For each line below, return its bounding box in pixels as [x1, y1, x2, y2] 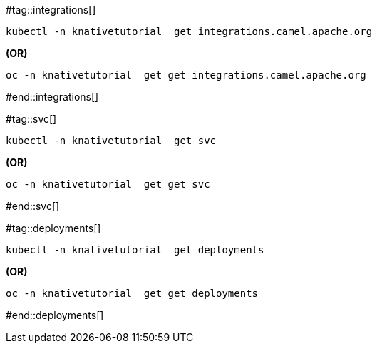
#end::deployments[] [6, 309, 104, 321]
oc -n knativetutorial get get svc [6, 178, 210, 190]
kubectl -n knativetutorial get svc [6, 135, 217, 146]
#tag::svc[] [6, 113, 57, 125]
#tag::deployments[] [6, 222, 101, 234]
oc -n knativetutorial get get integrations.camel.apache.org [6, 69, 366, 81]
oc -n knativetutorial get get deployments [6, 288, 259, 299]
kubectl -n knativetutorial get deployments [6, 244, 264, 256]
